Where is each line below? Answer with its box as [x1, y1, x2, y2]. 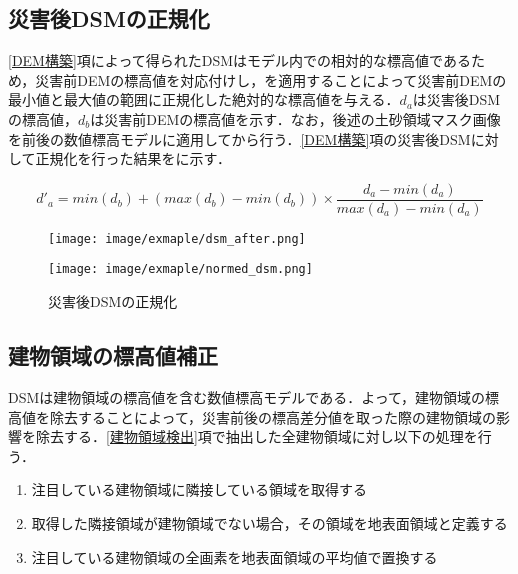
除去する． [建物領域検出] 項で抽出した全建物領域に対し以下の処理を [35, 426, 478, 447]
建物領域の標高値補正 [8, 340, 218, 371]
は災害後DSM [412, 89, 501, 110]
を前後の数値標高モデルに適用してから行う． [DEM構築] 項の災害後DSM [8, 128, 471, 149]
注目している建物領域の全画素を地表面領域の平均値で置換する [31, 546, 438, 567]
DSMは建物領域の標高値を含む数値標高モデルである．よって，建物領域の [8, 386, 486, 407]
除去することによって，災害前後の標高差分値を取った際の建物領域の [49, 406, 496, 427]
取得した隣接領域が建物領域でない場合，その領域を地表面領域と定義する [31, 512, 508, 533]
